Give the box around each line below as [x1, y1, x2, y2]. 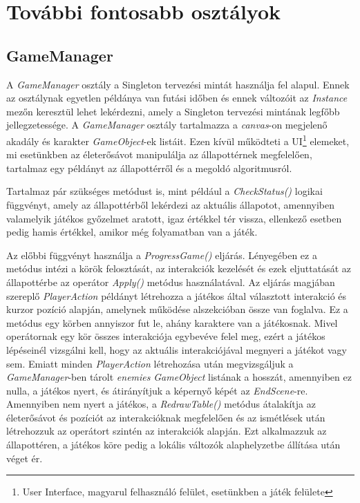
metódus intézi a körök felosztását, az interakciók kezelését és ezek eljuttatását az [6, 261, 351, 276]
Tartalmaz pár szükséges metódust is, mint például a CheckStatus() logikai [6, 184, 323, 198]
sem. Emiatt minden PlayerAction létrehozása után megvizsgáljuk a [6, 356, 294, 370]
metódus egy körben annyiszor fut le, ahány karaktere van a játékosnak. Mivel [6, 315, 338, 330]
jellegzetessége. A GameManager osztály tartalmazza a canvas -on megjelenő [6, 117, 328, 132]
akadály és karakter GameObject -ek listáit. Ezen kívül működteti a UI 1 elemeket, [6, 131, 350, 148]
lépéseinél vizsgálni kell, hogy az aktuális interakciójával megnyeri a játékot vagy [6, 342, 348, 357]
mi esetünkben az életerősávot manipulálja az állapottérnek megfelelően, [6, 147, 312, 162]
